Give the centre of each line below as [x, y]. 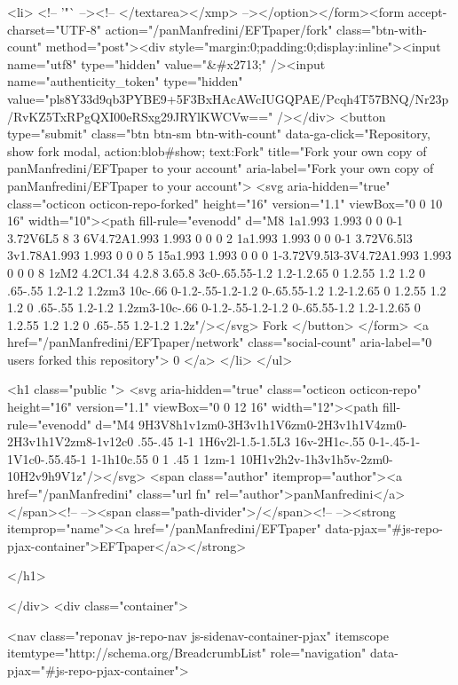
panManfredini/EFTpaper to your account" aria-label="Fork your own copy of [221, 168]
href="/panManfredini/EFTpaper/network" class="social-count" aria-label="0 [220, 342]
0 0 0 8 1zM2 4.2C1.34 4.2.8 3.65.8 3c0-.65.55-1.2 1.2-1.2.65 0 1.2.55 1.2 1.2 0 [216, 272]
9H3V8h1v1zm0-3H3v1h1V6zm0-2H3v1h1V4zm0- [272, 424]
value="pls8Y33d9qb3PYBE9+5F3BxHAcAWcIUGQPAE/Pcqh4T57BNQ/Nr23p [228, 98]
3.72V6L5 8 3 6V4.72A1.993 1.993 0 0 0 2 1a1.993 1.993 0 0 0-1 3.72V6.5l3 [210, 237]
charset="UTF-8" [55, 29]
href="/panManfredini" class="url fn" [109, 494]
